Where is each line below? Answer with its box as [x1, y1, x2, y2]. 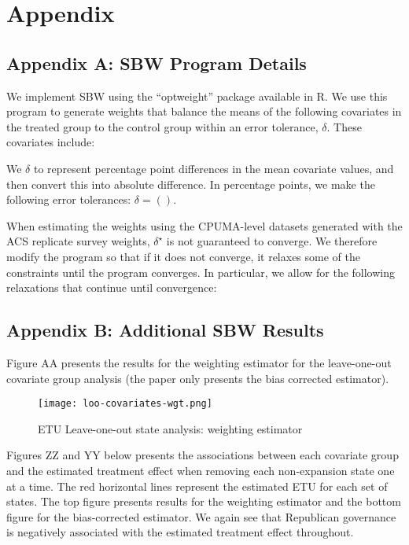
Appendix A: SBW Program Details [6, 50, 307, 75]
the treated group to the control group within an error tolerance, [6, 118, 319, 134]
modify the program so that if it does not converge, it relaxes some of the [6, 248, 360, 264]
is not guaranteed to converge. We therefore [166, 233, 378, 249]
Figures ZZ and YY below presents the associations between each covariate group [6, 447, 399, 463]
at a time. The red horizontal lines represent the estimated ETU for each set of [6, 477, 388, 494]
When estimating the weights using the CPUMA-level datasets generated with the [6, 217, 403, 234]
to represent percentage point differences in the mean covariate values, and [33, 160, 394, 176]
